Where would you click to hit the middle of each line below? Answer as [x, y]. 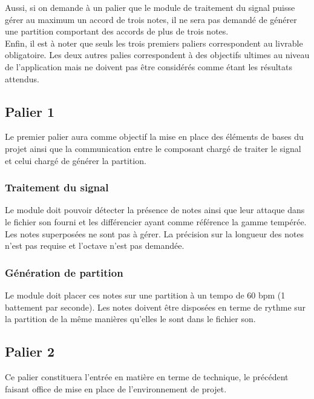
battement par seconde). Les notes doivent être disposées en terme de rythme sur [155, 307]
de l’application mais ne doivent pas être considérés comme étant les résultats [149, 66]
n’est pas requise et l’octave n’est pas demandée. [95, 246]
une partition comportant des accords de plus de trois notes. [117, 31]
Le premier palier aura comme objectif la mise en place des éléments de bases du [154, 137]
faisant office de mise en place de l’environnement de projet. [116, 388]
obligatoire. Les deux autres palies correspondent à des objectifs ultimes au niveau [157, 55]
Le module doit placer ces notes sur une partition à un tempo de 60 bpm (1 [145, 295]
